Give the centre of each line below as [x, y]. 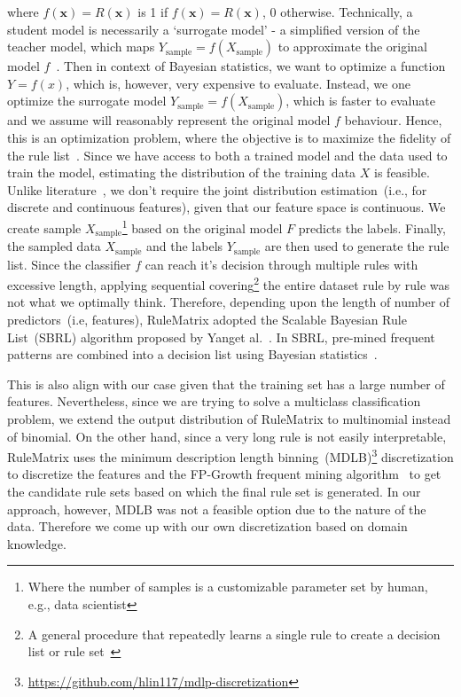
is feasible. [402, 172]
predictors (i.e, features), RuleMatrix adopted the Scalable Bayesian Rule [207, 319]
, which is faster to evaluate [360, 101]
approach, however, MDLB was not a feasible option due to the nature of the [217, 509]
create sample [44, 227]
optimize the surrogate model [87, 101]
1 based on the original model [202, 226]
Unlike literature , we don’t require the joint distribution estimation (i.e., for [217, 189]
